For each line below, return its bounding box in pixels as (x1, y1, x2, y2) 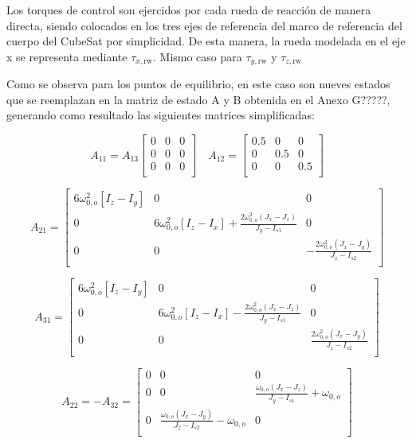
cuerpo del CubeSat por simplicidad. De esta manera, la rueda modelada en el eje (6, 33, 406, 49)
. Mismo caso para (152, 48, 242, 64)
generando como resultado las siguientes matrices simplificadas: (6, 107, 315, 123)
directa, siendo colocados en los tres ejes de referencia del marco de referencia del (6, 17, 402, 33)
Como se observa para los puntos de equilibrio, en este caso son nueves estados (6, 76, 390, 92)
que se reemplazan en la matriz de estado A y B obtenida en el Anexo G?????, (6, 91, 390, 107)
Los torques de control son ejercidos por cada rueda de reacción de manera (6, 2, 371, 17)
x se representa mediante (6, 48, 128, 64)
